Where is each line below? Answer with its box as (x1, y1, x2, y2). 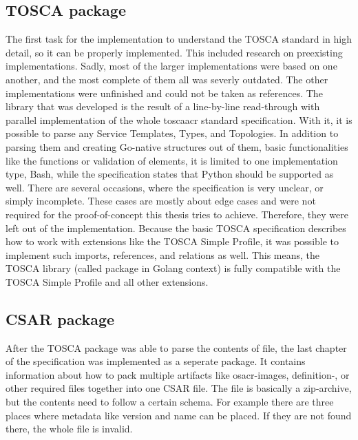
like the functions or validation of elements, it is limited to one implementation (6, 153, 338, 167)
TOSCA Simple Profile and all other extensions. (6, 274, 209, 289)
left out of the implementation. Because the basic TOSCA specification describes (6, 220, 346, 235)
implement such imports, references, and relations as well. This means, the (6, 247, 320, 262)
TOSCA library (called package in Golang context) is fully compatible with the (6, 261, 341, 275)
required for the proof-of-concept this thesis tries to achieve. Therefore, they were (6, 207, 348, 221)
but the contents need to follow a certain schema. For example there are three (6, 395, 334, 409)
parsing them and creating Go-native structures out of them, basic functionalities (6, 139, 348, 154)
